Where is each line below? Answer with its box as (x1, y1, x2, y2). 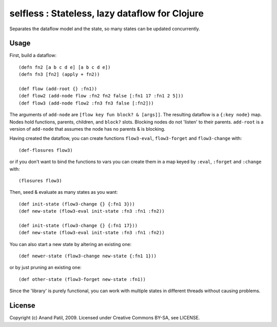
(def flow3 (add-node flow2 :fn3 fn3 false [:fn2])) (18, 100, 154, 106)
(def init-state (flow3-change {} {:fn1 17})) (18, 222, 138, 228)
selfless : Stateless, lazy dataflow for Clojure (9, 8, 204, 19)
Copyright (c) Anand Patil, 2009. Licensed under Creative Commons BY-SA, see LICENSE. (9, 315, 200, 321)
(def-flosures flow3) (18, 147, 73, 153)
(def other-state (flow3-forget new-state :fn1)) (18, 276, 146, 282)
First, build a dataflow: (9, 52, 56, 58)
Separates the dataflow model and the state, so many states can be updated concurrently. (9, 26, 200, 32)
